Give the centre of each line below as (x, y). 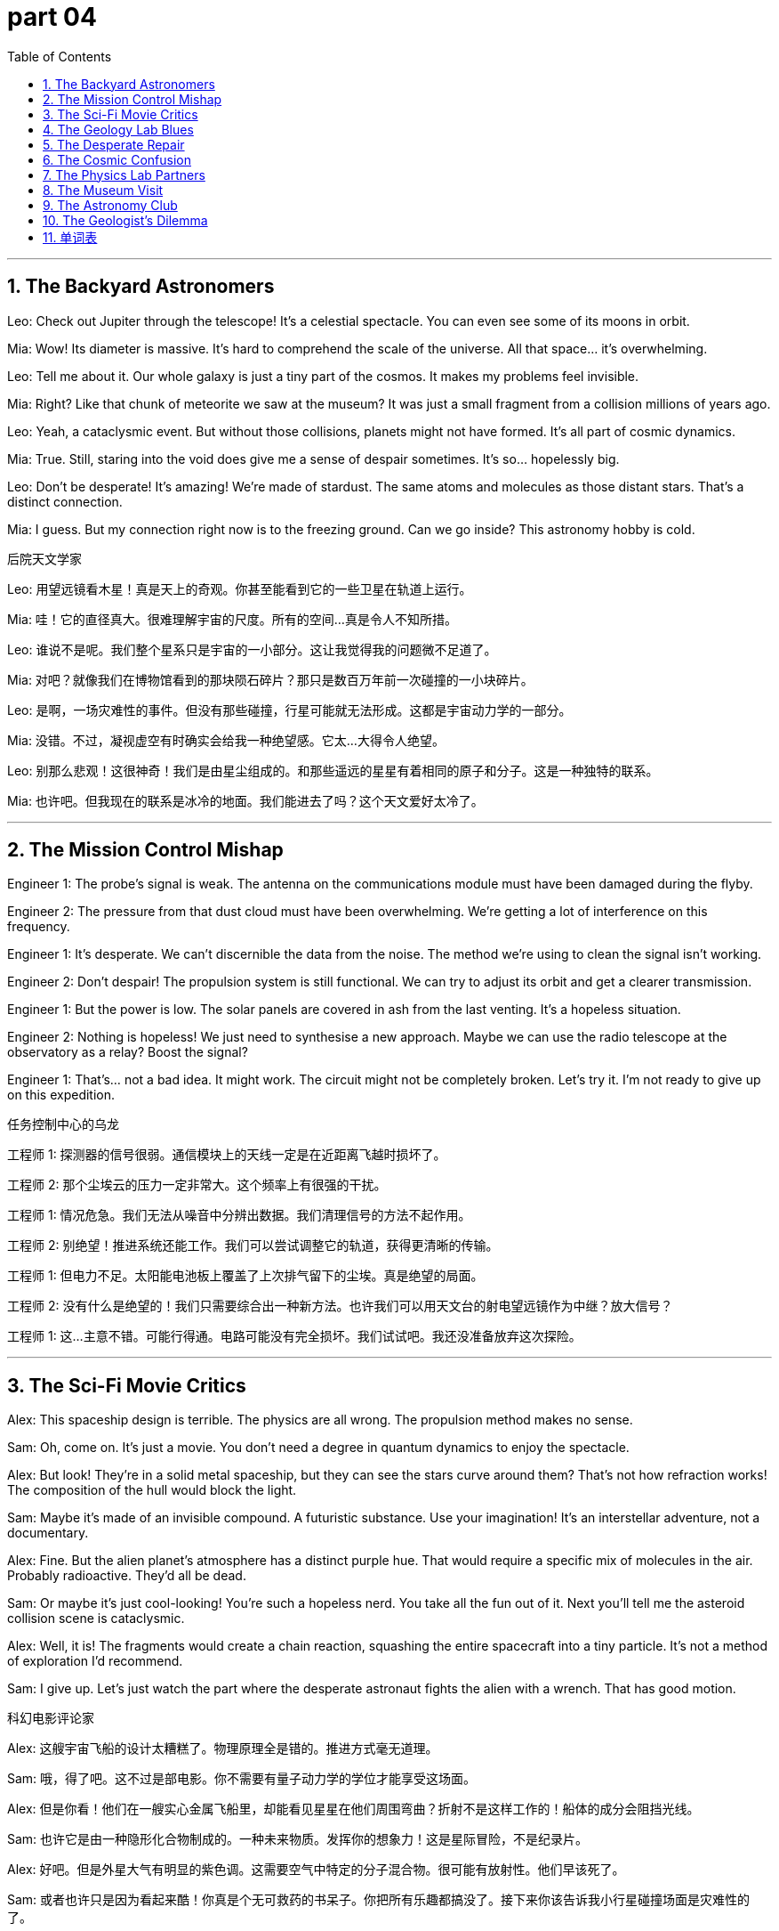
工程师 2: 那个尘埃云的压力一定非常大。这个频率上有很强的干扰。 (197, 1185)
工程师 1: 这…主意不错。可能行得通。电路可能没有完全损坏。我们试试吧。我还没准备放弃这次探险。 (294, 1336)
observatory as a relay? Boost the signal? (128, 1052)
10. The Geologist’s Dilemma (125, 220)
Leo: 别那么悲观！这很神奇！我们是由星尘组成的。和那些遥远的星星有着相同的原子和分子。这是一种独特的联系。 (333, 770)
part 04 (52, 17)
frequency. (39, 927)
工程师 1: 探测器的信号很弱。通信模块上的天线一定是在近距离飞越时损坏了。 (227, 1155)
